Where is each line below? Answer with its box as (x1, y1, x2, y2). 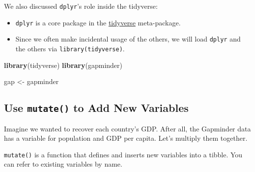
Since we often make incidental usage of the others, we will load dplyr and (15, 34, 241, 44)
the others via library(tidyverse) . (15, 43, 125, 53)
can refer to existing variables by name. (4, 159, 122, 169)
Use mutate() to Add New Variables (4, 100, 189, 115)
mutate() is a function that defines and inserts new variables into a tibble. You (4, 149, 243, 159)
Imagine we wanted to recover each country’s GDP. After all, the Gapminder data (4, 123, 251, 133)
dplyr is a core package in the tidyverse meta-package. (15, 17, 181, 27)
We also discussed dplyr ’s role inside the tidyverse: (4, 1, 158, 11)
